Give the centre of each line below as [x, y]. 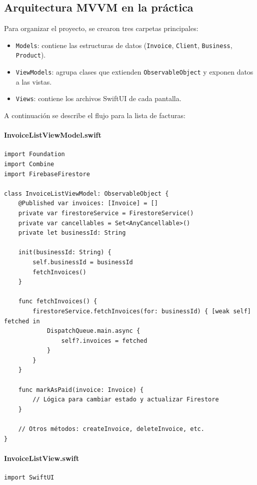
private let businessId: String [72, 233]
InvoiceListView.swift [42, 458]
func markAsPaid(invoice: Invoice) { [81, 390]
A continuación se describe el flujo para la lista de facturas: [95, 115]
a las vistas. [34, 81]
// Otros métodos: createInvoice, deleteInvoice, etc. [111, 429]
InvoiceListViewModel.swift [53, 135]
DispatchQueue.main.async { [93, 331]
